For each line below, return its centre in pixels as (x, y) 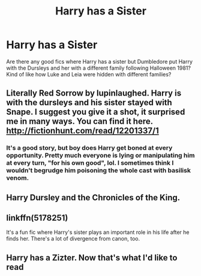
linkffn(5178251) (37, 218)
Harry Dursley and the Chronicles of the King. (93, 198)
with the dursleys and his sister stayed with (89, 103)
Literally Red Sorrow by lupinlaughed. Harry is (94, 94)
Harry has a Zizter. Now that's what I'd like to (92, 258)
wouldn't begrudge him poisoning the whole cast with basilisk (98, 171)
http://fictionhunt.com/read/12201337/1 (82, 131)
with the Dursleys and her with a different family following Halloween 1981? (98, 68)
